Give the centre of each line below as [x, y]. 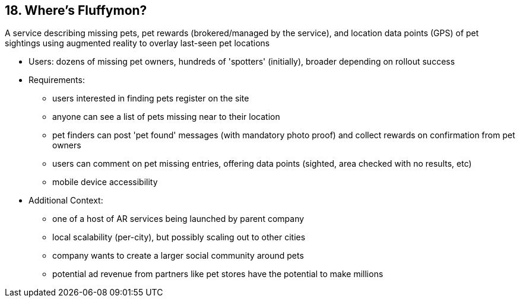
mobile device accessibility [105, 182]
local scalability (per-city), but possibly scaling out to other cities [179, 237]
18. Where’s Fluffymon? [76, 10]
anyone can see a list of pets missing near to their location [166, 117]
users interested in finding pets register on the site [151, 98]
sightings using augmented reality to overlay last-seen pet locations [137, 43]
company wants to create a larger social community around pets [178, 256]
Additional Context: [66, 201]
